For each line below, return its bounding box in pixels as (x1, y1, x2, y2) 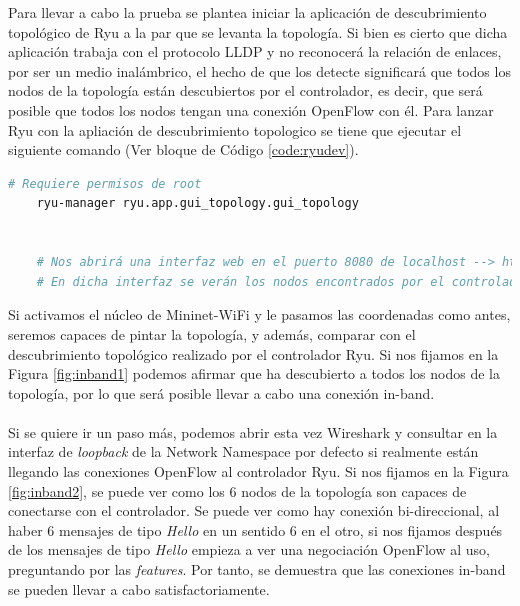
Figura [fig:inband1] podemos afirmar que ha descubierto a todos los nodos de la (8, 363, 500, 384)
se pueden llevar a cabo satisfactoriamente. (8, 578, 270, 599)
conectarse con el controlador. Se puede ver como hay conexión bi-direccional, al (8, 500, 500, 521)
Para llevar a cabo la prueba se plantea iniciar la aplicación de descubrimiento (8, 2, 487, 22)
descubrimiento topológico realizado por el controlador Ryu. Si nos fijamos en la (8, 343, 499, 364)
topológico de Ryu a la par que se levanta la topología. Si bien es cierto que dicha (8, 21, 508, 42)
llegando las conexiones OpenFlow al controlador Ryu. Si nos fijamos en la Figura (8, 461, 509, 482)
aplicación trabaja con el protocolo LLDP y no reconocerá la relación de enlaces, (8, 41, 502, 62)
